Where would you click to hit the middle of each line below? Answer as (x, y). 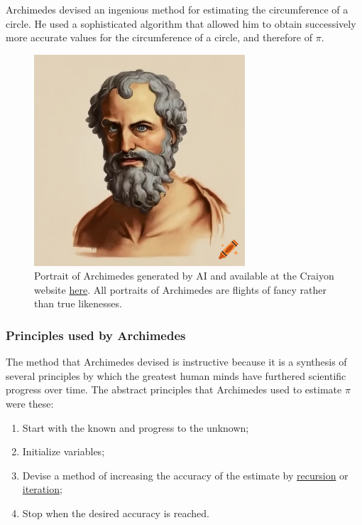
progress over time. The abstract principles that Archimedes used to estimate (174, 389)
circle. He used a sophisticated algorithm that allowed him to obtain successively (181, 23)
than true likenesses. (78, 303)
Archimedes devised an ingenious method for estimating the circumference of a (177, 9)
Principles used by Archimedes (96, 335)
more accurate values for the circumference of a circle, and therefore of (159, 37)
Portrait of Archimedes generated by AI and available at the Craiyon (184, 276)
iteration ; (42, 489)
